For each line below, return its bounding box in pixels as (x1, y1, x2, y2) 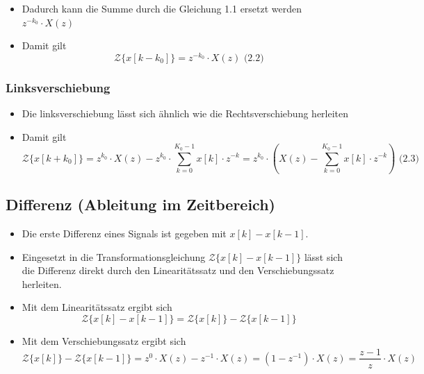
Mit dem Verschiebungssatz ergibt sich (22, 333, 186, 348)
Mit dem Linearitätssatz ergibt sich (22, 300, 172, 314)
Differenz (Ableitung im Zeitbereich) (6, 194, 275, 215)
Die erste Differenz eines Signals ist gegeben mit (22, 226, 227, 240)
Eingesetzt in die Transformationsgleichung (22, 249, 206, 264)
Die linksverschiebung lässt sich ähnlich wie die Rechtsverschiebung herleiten (22, 106, 349, 121)
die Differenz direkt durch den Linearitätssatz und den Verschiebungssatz (22, 263, 334, 278)
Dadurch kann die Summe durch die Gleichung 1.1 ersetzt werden (22, 1, 302, 15)
